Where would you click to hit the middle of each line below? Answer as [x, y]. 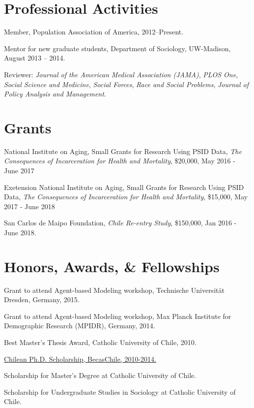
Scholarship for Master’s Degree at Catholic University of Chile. [100, 375]
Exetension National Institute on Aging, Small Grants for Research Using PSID [124, 187]
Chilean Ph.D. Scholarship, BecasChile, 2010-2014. [80, 359]
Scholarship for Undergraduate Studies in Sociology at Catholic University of [120, 392]
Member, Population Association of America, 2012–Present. [94, 32]
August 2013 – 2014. [35, 58]
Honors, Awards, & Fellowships [112, 266]
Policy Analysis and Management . [55, 94]
